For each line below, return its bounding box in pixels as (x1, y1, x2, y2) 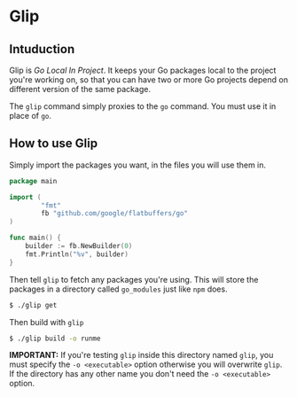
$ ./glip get (9, 300, 58, 309)
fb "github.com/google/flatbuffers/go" (41, 209, 189, 218)
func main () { (9, 233, 62, 243)
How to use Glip (9, 136, 98, 152)
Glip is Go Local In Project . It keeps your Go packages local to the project (9, 65, 277, 75)
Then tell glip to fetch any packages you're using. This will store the (9, 274, 259, 284)
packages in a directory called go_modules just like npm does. (9, 284, 228, 294)
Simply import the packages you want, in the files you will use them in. (9, 160, 267, 170)
